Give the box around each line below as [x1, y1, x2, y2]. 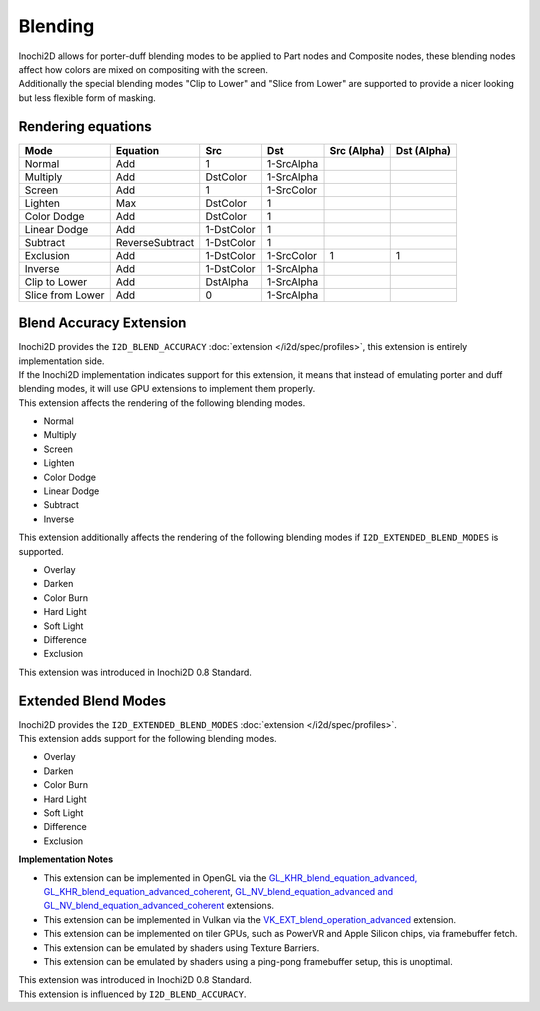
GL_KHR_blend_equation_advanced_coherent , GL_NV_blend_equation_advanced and [43, 885, 394, 897]
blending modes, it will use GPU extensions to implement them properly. [18, 383, 316, 395]
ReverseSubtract [115, 235, 195, 249]
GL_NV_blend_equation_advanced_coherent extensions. [43, 900, 275, 912]
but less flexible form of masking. [18, 91, 157, 104]
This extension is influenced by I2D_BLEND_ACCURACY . [18, 988, 247, 1000]
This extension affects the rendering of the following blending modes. [18, 396, 306, 409]
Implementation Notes [18, 853, 114, 865]
